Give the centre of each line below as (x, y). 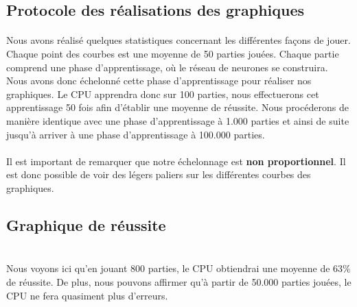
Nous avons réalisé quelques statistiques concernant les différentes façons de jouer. (178, 40)
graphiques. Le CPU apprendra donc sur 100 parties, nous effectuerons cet (163, 94)
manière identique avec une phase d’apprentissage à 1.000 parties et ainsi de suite (178, 120)
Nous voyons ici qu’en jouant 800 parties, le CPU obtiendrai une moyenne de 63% (178, 268)
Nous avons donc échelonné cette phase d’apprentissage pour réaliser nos (159, 81)
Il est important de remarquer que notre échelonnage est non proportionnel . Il (176, 161)
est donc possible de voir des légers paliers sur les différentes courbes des (159, 174)
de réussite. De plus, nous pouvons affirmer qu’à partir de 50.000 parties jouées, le (179, 282)
